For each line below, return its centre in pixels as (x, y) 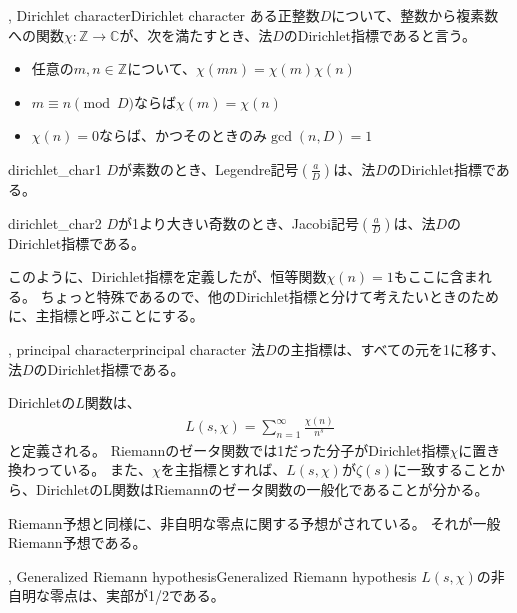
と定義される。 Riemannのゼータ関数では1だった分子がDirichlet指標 (229, 449)
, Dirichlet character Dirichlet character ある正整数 (164, 15)
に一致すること (442, 469)
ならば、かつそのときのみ (183, 135)
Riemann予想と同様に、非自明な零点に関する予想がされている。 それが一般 (254, 522)
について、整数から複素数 (415, 15)
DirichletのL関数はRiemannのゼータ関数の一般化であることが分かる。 (262, 489)
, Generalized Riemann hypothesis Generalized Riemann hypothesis (212, 575)
